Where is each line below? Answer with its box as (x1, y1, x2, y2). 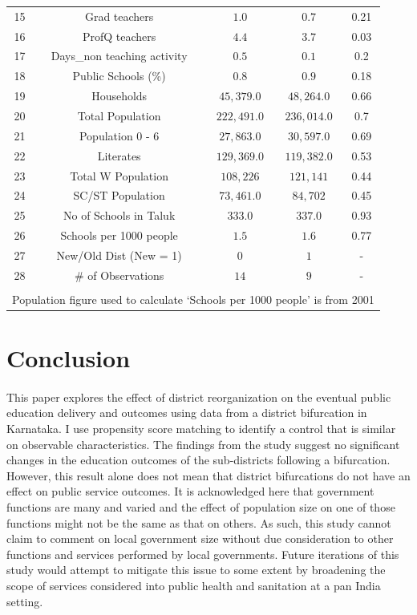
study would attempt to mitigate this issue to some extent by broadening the (6, 561, 386, 578)
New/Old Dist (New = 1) (56, 246, 182, 263)
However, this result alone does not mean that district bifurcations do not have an (6, 467, 411, 484)
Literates (97, 147, 141, 164)
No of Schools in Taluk (63, 207, 176, 224)
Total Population (77, 107, 161, 123)
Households (91, 87, 148, 104)
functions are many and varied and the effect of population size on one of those (6, 499, 395, 516)
